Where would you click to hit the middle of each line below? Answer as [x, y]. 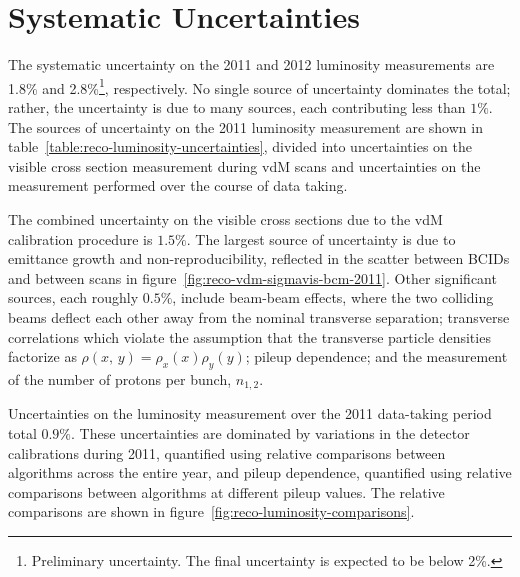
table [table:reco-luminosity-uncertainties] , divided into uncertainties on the [240, 146]
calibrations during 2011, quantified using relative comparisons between [227, 452]
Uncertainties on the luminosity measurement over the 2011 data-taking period [250, 413]
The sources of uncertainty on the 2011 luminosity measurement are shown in [245, 126]
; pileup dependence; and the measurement [376, 356]
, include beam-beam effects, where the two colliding [333, 297]
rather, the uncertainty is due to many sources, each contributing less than [237, 106]
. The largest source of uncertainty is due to [321, 238]
